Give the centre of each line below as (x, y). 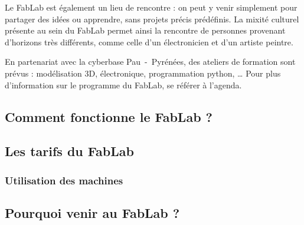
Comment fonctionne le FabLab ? (109, 116)
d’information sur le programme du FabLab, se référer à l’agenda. (123, 85)
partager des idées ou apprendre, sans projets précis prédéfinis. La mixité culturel (152, 19)
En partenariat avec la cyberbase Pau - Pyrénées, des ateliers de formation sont (150, 62)
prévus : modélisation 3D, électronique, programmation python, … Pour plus (143, 73)
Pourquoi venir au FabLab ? (92, 212)
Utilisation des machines (64, 180)
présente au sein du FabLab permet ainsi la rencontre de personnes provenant (145, 30)
